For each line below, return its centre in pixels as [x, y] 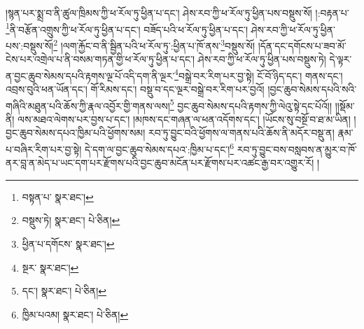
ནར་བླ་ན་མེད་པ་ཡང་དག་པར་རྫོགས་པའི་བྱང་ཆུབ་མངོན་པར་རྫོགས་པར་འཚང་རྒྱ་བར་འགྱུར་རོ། [160, 163]
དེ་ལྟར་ [341, 59]
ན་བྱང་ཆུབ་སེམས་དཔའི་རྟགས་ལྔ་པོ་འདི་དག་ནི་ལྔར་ [90, 75]
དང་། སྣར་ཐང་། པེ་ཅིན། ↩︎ [64, 291]
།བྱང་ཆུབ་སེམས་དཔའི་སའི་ [312, 89]
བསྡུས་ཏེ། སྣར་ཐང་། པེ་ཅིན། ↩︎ [71, 220]
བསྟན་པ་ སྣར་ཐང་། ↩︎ [58, 196]
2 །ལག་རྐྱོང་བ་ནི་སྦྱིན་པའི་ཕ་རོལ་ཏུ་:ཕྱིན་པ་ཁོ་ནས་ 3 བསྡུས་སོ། [154, 44]
